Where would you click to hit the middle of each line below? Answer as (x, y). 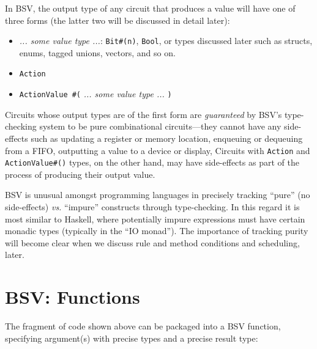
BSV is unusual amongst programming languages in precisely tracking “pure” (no (158, 195)
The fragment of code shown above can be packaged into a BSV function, (143, 326)
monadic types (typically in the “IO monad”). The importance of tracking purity (157, 231)
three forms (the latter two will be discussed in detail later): (117, 20)
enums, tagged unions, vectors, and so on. (97, 52)
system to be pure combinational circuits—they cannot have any (160, 126)
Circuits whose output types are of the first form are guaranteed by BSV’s (144, 114)
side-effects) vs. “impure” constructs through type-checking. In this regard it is (152, 207)
